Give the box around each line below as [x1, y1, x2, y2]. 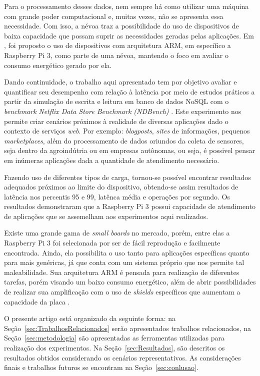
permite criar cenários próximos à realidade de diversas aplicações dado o [4, 115, 228, 126]
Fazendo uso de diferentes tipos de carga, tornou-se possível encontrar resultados [4, 171, 251, 182]
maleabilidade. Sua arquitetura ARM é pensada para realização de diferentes [4, 266, 239, 277]
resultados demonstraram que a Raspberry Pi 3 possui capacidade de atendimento [4, 201, 256, 211]
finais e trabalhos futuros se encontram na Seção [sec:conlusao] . [4, 362, 198, 372]
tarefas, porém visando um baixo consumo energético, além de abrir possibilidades [4, 276, 256, 287]
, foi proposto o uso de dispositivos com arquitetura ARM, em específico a [4, 40, 231, 50]
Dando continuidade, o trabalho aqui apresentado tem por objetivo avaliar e [4, 76, 237, 87]
